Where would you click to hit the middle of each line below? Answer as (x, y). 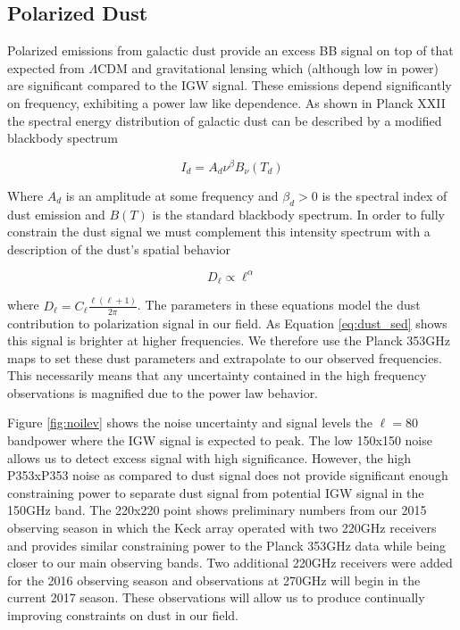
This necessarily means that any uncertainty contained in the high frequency (217, 375)
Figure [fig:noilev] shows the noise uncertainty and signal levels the (190, 423)
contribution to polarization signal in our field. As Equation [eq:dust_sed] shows (227, 323)
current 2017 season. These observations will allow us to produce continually (216, 597)
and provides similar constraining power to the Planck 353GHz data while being (227, 545)
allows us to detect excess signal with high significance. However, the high (209, 457)
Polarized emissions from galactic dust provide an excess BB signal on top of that (230, 50)
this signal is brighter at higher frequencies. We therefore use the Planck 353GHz (229, 340)
